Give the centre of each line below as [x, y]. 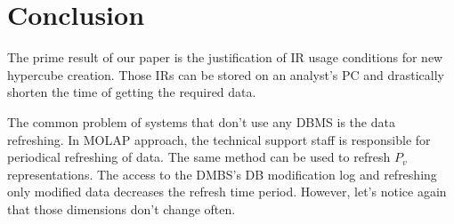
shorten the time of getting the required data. [132, 92]
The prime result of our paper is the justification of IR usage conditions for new [225, 57]
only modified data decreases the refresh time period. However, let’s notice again [227, 192]
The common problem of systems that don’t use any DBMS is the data [201, 121]
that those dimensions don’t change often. [122, 208]
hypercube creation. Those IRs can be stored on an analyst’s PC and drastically [226, 74]
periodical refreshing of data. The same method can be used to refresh [199, 157]
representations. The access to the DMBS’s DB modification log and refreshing [222, 174]
